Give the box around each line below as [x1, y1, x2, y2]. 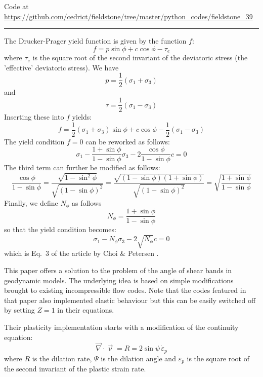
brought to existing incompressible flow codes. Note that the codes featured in [4, 285, 246, 295]
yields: [72, 111, 92, 122]
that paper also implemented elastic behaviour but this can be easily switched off [4, 294, 256, 305]
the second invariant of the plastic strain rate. [4, 363, 146, 374]
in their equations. [57, 305, 114, 315]
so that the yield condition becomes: [4, 224, 116, 235]
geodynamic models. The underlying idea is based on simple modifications [4, 275, 234, 285]
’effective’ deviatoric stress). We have [4, 62, 119, 72]
